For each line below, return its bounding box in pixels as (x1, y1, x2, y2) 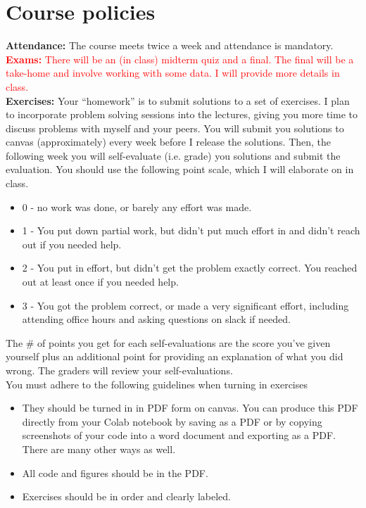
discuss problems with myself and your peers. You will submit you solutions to (6, 120, 344, 135)
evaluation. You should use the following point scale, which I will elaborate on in (6, 162, 354, 177)
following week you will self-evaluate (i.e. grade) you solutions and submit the (6, 148, 341, 163)
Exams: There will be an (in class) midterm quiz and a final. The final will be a (6, 51, 354, 66)
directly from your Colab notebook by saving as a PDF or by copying (22, 414, 322, 428)
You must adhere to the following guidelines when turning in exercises (6, 376, 308, 391)
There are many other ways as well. (22, 441, 176, 456)
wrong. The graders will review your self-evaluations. (6, 363, 233, 377)
